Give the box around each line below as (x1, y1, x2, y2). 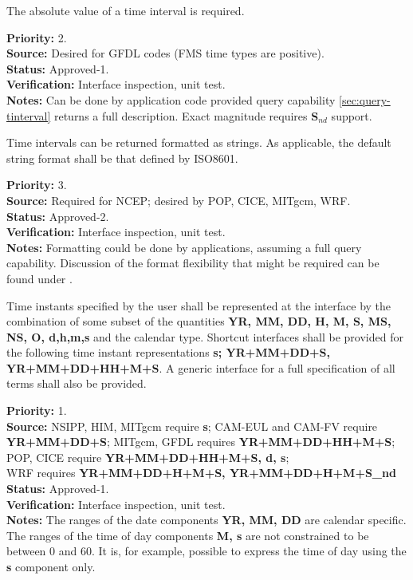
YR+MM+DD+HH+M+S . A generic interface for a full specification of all (6, 359, 395, 376)
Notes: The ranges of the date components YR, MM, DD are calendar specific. (6, 511, 407, 528)
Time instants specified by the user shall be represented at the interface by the (6, 297, 391, 314)
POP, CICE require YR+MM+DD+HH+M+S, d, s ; (6, 448, 289, 465)
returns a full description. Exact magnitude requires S (53, 107, 319, 124)
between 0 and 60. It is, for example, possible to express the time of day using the (6, 543, 407, 559)
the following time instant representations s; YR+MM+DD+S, (6, 344, 330, 361)
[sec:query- (339, 91, 391, 108)
